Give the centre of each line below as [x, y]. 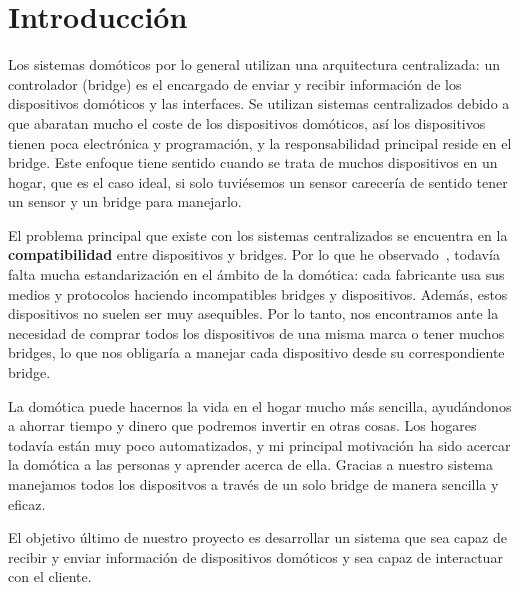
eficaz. [27, 503]
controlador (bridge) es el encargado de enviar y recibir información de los [235, 83]
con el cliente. [50, 576]
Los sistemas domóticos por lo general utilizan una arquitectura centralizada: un [254, 64]
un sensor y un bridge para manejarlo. [125, 201]
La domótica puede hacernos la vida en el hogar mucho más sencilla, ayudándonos [260, 405]
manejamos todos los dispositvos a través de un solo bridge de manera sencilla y [253, 484]
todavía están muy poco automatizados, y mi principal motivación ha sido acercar [259, 444]
